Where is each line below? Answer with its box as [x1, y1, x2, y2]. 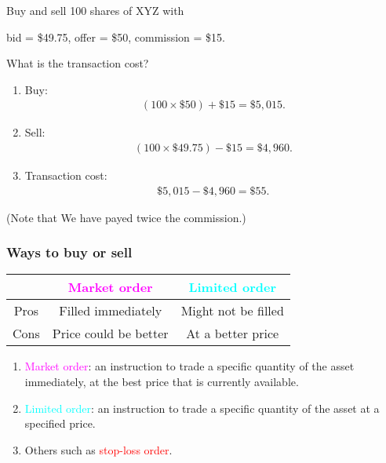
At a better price [186, 324, 279, 343]
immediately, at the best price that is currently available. [24, 374, 299, 390]
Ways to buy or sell [6, 242, 133, 262]
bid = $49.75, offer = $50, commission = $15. [6, 28, 226, 45]
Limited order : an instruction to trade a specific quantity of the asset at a [24, 399, 380, 416]
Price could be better [52, 324, 169, 343]
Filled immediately [59, 301, 162, 320]
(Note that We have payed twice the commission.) [6, 209, 246, 225]
